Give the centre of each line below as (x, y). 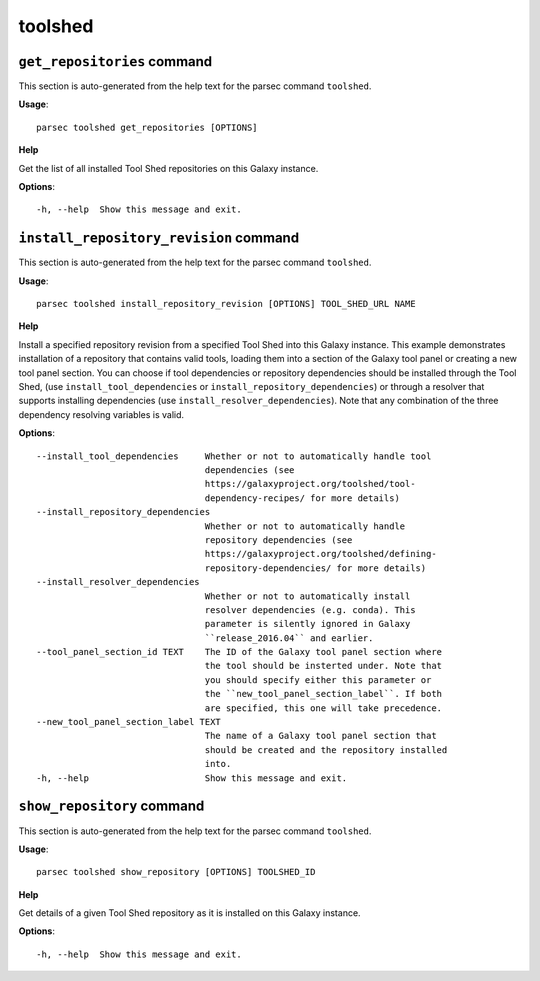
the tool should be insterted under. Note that (323, 666)
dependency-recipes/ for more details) (302, 498)
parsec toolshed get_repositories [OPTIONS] (147, 127)
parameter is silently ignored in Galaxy (307, 624)
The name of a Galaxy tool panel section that (320, 736)
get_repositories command (115, 61)
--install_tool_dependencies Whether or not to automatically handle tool (234, 456)
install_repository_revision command (159, 238)
